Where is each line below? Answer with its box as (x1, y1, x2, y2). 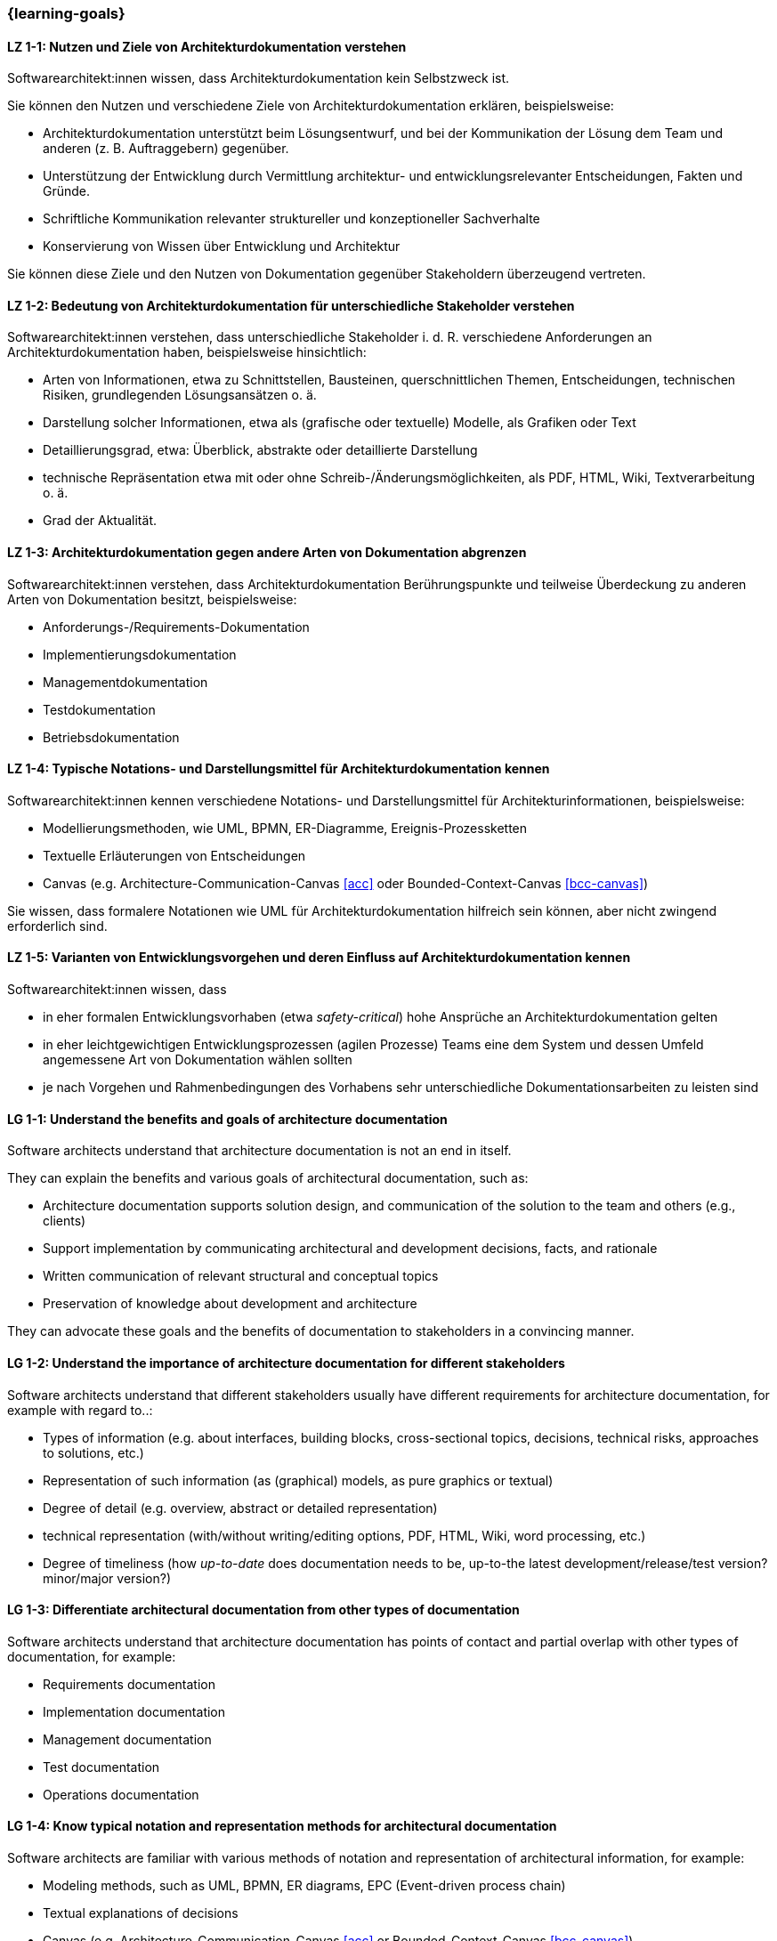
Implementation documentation (43, 1703, 226, 1719)
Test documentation (43, 1759, 160, 1775)
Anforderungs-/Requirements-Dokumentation (43, 619, 310, 635)
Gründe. (43, 183, 91, 199)
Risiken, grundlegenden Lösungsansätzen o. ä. (43, 387, 317, 403)
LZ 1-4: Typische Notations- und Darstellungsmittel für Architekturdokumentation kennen (7, 761, 550, 777)
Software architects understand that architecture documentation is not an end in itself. (7, 1143, 512, 1159)
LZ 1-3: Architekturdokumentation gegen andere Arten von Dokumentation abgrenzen (7, 545, 527, 561)
